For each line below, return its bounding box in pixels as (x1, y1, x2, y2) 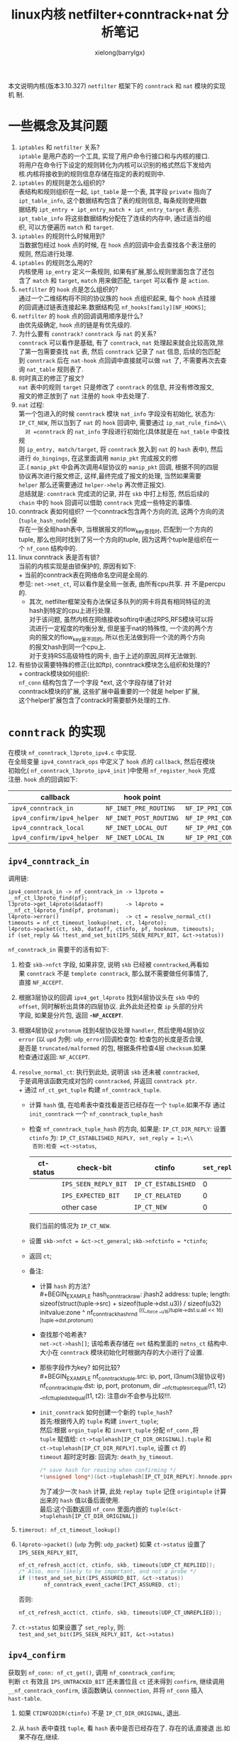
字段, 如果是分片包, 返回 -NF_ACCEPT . (18, 1011, 123, 1020)
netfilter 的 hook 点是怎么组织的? (18, 285, 118, 294)
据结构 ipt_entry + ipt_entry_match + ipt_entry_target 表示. (18, 205, 201, 213)
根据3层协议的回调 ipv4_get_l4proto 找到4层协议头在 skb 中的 (18, 993, 200, 1002)
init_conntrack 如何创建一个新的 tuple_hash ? (39, 1408, 173, 1416)
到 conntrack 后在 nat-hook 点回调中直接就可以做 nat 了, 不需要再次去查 (18, 356, 227, 365)
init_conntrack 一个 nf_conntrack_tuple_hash (28, 1109, 163, 1118)
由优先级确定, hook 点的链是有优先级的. (18, 321, 132, 329)
